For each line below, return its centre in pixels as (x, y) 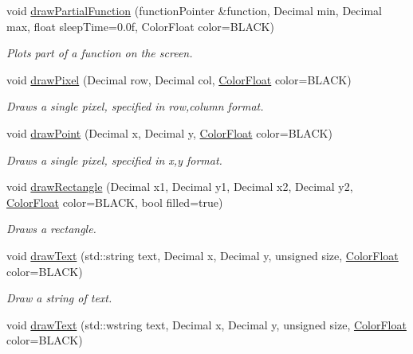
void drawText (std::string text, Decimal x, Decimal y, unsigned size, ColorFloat (203, 255)
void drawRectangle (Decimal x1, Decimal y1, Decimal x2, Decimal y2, (180, 187)
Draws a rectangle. (51, 229)
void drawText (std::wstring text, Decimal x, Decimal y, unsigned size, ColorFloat (206, 324)
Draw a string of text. (59, 298)
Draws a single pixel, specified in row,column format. (135, 106)
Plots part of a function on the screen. (100, 53)
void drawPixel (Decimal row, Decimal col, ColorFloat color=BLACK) (179, 79)
